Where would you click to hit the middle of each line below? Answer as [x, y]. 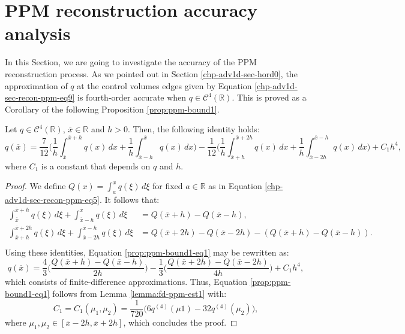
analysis [38, 33]
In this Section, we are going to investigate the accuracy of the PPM [131, 62]
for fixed [167, 186]
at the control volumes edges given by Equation [164, 85]
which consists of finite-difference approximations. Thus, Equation [126, 282]
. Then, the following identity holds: [193, 129]
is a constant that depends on [96, 166]
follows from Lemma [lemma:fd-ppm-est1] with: [139, 293]
